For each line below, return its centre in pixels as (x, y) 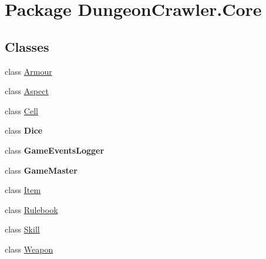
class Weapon (29, 249)
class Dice (24, 130)
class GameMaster (41, 170)
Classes (27, 46)
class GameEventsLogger (55, 150)
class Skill (22, 229)
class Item (23, 190)
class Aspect (27, 91)
